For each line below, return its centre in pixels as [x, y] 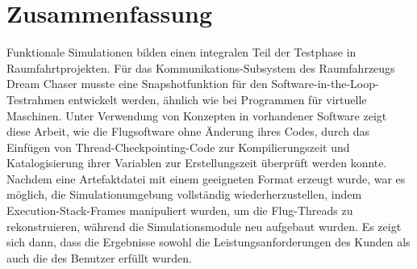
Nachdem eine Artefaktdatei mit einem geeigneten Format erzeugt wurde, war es [206, 178]
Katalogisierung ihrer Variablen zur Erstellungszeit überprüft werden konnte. [197, 163]
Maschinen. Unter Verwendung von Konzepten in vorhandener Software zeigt [197, 115]
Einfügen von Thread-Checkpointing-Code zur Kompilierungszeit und [178, 147]
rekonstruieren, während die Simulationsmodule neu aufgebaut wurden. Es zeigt [204, 226]
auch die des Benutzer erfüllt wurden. [99, 257]
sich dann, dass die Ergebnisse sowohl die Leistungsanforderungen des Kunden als [208, 242]
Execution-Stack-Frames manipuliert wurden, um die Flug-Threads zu [180, 210]
